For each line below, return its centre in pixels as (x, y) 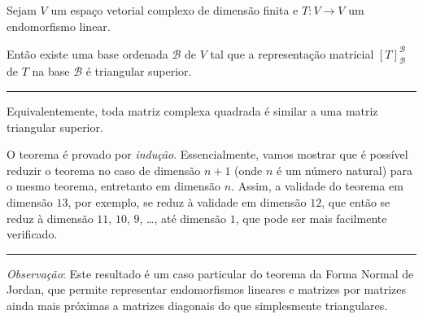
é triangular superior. (139, 71)
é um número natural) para (345, 170)
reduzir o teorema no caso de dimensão (104, 170)
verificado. (32, 234)
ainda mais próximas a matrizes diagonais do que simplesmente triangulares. (197, 306)
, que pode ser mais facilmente (311, 218)
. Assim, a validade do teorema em (317, 186)
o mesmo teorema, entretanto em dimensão (114, 186)
